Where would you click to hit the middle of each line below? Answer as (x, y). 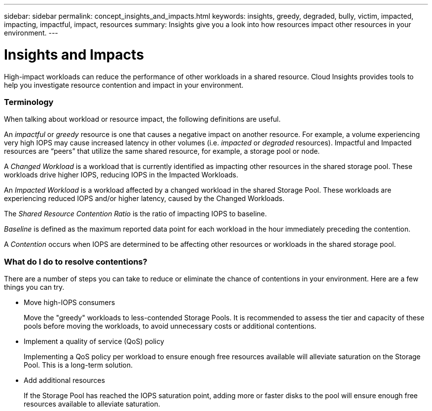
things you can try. (34, 287)
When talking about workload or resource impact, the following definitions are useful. (143, 119)
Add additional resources (64, 380)
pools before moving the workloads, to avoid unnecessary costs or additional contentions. (170, 326)
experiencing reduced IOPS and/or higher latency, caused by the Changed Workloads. (144, 199)
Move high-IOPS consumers (70, 302)
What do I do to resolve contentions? (76, 261)
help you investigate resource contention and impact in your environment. (124, 85)
